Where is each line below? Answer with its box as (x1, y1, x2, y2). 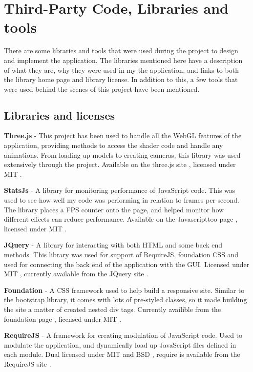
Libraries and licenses (4, 107, 115, 123)
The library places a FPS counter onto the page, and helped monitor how (4, 204, 224, 214)
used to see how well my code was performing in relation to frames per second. (4, 195, 239, 205)
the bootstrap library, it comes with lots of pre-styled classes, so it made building (4, 294, 247, 305)
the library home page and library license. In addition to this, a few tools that (4, 74, 238, 84)
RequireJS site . (4, 358, 51, 369)
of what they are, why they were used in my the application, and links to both (4, 64, 239, 75)
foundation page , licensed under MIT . (4, 313, 122, 324)
